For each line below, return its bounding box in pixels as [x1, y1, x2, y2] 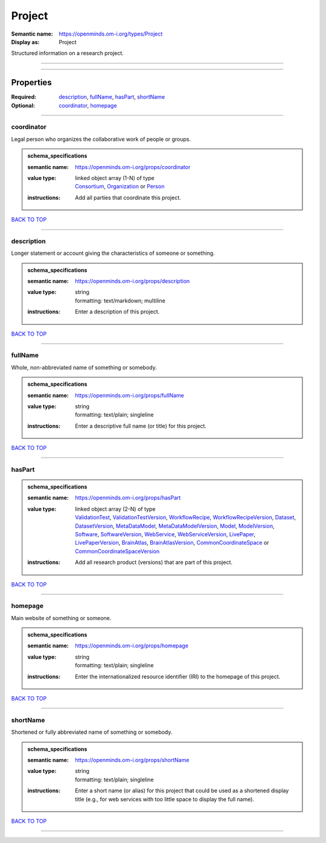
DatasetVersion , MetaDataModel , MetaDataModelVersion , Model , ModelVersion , [75, 522, 275, 530]
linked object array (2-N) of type [75, 505, 156, 513]
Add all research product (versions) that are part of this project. [75, 559, 232, 566]
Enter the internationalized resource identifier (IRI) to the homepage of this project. [75, 673, 281, 680]
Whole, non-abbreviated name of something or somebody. [11, 364, 157, 371]
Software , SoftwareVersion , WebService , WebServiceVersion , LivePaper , [75, 530, 256, 537]
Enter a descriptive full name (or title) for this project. [75, 422, 206, 429]
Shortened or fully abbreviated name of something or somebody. [11, 728, 173, 736]
